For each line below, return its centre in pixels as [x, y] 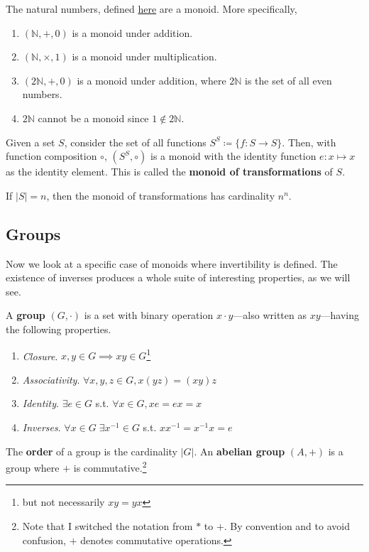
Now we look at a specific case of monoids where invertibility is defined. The [172, 263]
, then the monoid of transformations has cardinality [161, 195]
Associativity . [51, 379]
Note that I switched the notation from [108, 525]
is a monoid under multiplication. [144, 56]
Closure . [40, 356]
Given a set [31, 142]
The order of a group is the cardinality [92, 451]
